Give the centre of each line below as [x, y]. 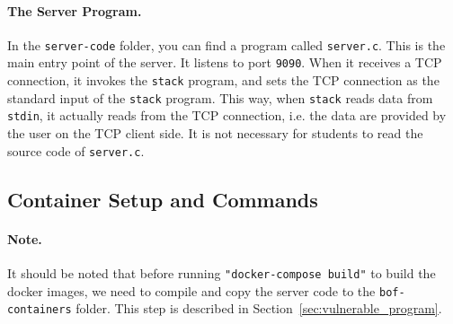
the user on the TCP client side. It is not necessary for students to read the [215, 133]
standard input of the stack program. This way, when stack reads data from [220, 97]
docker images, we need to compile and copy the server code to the [191, 290]
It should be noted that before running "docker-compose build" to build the [222, 272]
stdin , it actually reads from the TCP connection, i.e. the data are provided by [227, 115]
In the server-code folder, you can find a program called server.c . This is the [226, 44]
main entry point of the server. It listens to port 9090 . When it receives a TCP [225, 62]
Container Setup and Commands [163, 199]
